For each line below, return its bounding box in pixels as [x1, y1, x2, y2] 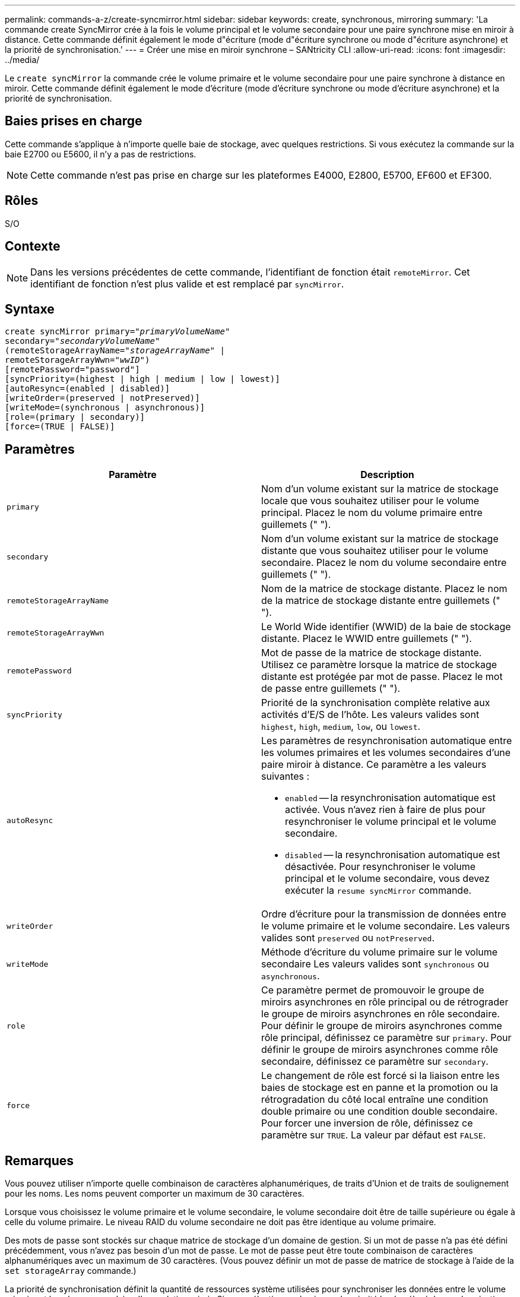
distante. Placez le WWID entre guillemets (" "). [261, 632, 472, 645]
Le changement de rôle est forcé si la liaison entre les [261, 1070, 500, 1082]
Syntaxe [5, 301, 55, 317]
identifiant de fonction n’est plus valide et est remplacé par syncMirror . [30, 277, 344, 290]
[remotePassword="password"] [5, 365, 140, 375]
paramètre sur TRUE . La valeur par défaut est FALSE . [261, 1129, 486, 1141]
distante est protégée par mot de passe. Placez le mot [261, 670, 503, 683]
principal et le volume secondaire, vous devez [285, 872, 490, 885]
